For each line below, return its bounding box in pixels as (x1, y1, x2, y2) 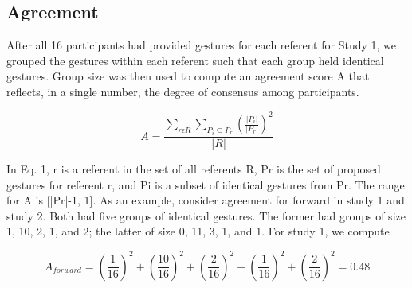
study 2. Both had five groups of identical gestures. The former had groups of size (6, 207, 406, 224)
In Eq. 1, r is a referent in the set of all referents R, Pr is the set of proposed (6, 161, 381, 177)
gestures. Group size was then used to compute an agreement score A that (6, 68, 370, 84)
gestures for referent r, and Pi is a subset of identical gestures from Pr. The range (6, 176, 405, 193)
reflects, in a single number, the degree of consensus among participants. (6, 83, 359, 99)
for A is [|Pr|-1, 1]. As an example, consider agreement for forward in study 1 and (6, 192, 405, 208)
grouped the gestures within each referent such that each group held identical (6, 52, 384, 68)
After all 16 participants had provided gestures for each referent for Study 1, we (6, 37, 397, 53)
